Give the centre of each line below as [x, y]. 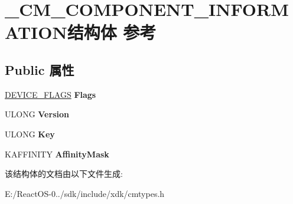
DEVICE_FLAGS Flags [51, 94]
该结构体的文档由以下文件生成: [64, 174]
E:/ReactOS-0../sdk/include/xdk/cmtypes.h [85, 193]
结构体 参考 [112, 32]
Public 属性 [40, 69]
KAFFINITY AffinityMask [57, 154]
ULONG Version [37, 114]
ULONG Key [30, 134]
